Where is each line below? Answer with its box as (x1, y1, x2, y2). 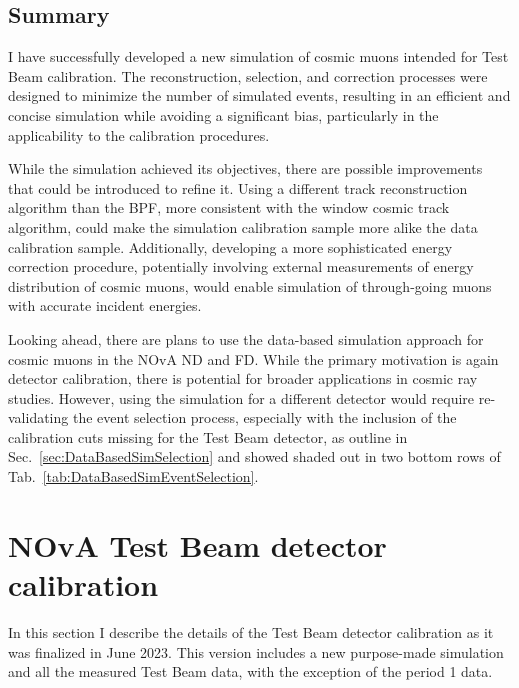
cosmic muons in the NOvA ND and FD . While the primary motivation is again (8, 348, 499, 369)
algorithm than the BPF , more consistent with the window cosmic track (8, 197, 450, 218)
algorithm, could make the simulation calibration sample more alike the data (8, 216, 478, 237)
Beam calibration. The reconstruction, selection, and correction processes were (8, 65, 488, 86)
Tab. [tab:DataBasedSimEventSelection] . (8, 466, 259, 487)
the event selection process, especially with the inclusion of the (72, 407, 457, 428)
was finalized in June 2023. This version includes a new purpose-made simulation (8, 641, 504, 662)
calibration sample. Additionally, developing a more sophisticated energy (8, 236, 453, 257)
